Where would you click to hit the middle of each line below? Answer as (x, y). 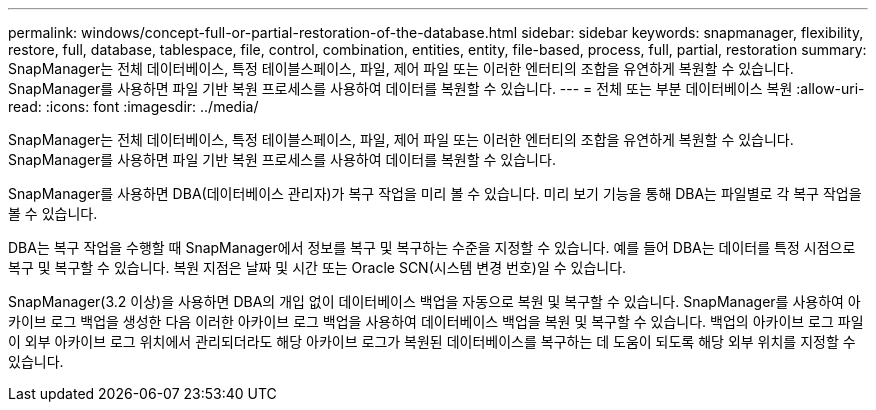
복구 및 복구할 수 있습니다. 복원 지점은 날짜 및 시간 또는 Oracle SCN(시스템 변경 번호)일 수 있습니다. (317, 267)
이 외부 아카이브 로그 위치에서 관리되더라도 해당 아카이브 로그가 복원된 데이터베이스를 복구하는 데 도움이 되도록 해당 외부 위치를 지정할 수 (432, 341)
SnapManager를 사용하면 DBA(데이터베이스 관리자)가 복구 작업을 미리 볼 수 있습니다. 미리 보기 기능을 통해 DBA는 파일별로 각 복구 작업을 (435, 193)
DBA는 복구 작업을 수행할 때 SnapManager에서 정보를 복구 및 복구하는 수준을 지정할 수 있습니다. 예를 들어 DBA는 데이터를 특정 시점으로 (432, 247)
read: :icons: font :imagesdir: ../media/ (133, 106)
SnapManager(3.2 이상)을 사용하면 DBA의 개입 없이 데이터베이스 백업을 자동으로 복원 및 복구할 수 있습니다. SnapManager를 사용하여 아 (434, 301)
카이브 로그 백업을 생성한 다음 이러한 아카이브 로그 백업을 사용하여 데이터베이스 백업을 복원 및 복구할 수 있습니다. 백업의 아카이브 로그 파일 (436, 321)
